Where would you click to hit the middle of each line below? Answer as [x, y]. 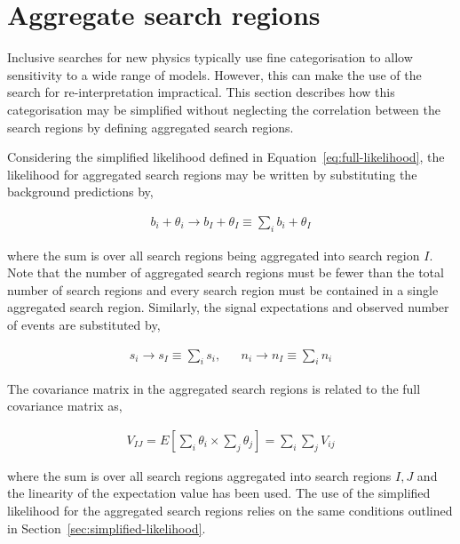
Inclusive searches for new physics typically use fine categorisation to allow [210, 57]
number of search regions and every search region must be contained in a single [223, 289]
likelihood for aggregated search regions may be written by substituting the [212, 174]
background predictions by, [80, 192]
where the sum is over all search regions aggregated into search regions [199, 475]
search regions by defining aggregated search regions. [151, 127]
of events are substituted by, [84, 325]
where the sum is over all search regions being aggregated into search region [214, 255]
